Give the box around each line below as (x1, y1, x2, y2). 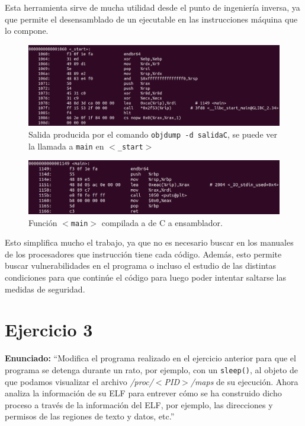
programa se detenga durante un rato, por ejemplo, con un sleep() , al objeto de (5, 363, 298, 376)
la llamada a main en (28, 139, 104, 152)
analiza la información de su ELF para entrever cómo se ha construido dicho (5, 387, 282, 399)
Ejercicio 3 (5, 317, 93, 342)
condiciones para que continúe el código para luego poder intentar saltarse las (5, 271, 286, 284)
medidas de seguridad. (5, 282, 85, 295)
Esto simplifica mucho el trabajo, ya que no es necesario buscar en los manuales (5, 236, 294, 249)
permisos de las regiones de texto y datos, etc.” (5, 410, 175, 422)
